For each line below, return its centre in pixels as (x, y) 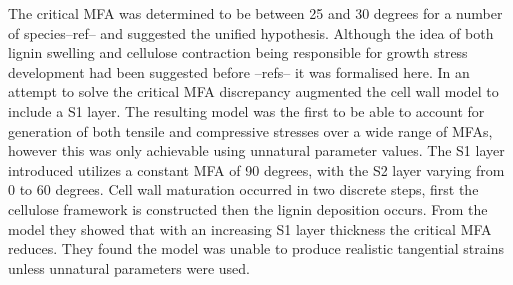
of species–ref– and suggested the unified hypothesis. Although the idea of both (251, 32)
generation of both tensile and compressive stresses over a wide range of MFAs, (250, 130)
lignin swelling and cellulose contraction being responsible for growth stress (238, 52)
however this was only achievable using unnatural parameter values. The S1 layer (256, 150)
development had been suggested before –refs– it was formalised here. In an (239, 71)
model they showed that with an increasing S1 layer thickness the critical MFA (250, 228)
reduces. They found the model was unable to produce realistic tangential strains (256, 248)
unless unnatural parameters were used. (129, 267)
